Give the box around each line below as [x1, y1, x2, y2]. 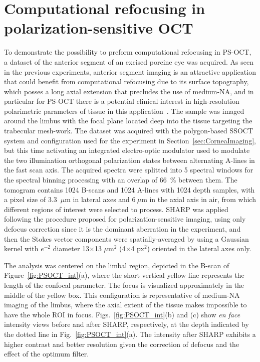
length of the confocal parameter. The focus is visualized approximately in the [4, 279, 244, 290]
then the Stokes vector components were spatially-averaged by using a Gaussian [4, 233, 249, 244]
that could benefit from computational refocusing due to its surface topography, [4, 76, 249, 87]
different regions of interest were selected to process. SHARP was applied [4, 204, 228, 214]
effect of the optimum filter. [4, 348, 89, 359]
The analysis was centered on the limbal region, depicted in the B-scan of [4, 260, 229, 270]
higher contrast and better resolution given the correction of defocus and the [4, 338, 239, 349]
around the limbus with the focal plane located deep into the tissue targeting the [4, 115, 252, 126]
